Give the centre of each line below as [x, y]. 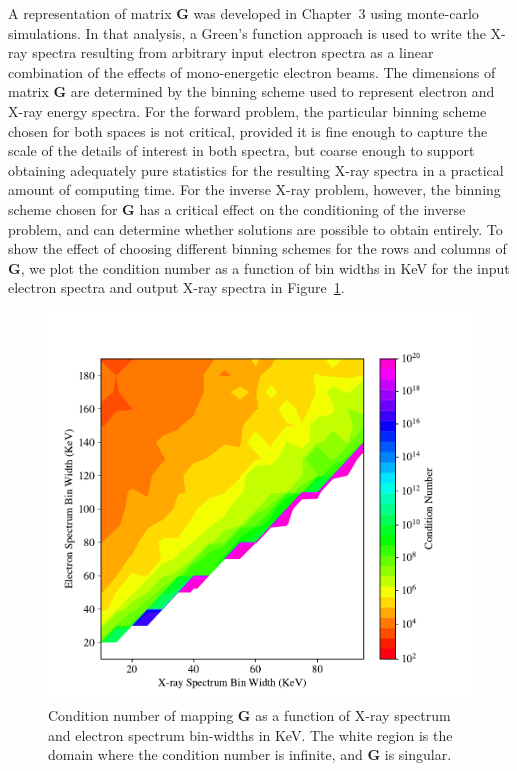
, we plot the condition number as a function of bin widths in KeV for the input [265, 267]
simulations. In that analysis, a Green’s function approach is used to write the [247, 32]
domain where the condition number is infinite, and [205, 754]
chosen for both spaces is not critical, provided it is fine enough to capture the [248, 130]
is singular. [418, 754]
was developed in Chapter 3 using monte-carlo [336, 13]
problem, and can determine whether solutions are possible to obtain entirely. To [255, 228]
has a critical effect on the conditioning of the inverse [302, 208]
